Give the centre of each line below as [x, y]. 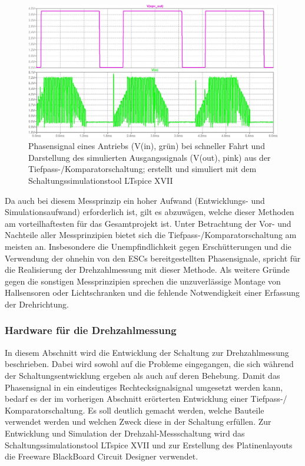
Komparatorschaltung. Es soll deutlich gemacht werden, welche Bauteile [135, 410]
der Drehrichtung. [37, 304]
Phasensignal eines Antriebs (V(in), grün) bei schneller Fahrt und [147, 146]
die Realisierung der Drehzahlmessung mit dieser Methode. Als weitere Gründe [147, 270]
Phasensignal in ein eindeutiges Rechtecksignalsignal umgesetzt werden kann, [144, 387]
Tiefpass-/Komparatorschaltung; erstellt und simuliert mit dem [142, 169]
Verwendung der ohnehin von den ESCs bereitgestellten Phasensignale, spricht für [153, 258]
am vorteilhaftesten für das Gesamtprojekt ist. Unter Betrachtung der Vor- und [148, 223]
